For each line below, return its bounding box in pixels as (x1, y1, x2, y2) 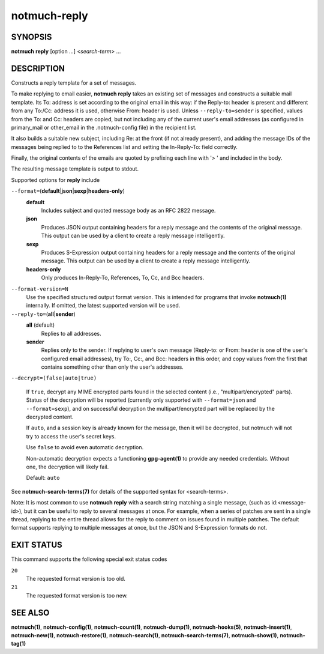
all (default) (26, 321, 55, 329)
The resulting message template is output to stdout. (11, 165, 139, 172)
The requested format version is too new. (26, 592, 128, 599)
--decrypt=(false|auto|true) (11, 375, 97, 381)
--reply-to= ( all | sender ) (11, 310, 76, 318)
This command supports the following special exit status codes (11, 556, 167, 563)
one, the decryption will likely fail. (26, 463, 109, 470)
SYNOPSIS (11, 32, 52, 42)
